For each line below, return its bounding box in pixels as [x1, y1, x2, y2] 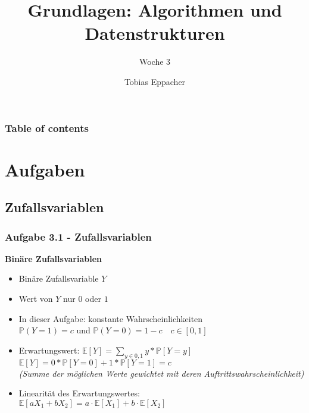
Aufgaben [5, 157, 85, 181]
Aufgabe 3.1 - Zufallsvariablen [5, 229, 152, 244]
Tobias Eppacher [124, 75, 186, 87]
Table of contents [5, 120, 89, 135]
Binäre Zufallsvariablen [5, 252, 102, 264]
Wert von [18, 292, 53, 304]
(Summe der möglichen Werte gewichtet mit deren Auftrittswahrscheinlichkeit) [18, 367, 304, 379]
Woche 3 [139, 55, 171, 68]
